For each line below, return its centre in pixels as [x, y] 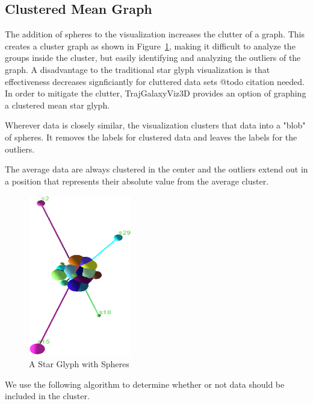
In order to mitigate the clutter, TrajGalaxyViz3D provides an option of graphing [156, 93]
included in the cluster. [47, 396]
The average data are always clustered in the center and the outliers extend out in [156, 169]
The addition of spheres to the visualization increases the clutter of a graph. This [155, 34]
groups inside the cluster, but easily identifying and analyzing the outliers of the [153, 58]
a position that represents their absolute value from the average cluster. [137, 181]
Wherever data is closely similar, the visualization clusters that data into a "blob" [155, 125]
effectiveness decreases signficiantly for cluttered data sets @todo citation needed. [155, 81]
